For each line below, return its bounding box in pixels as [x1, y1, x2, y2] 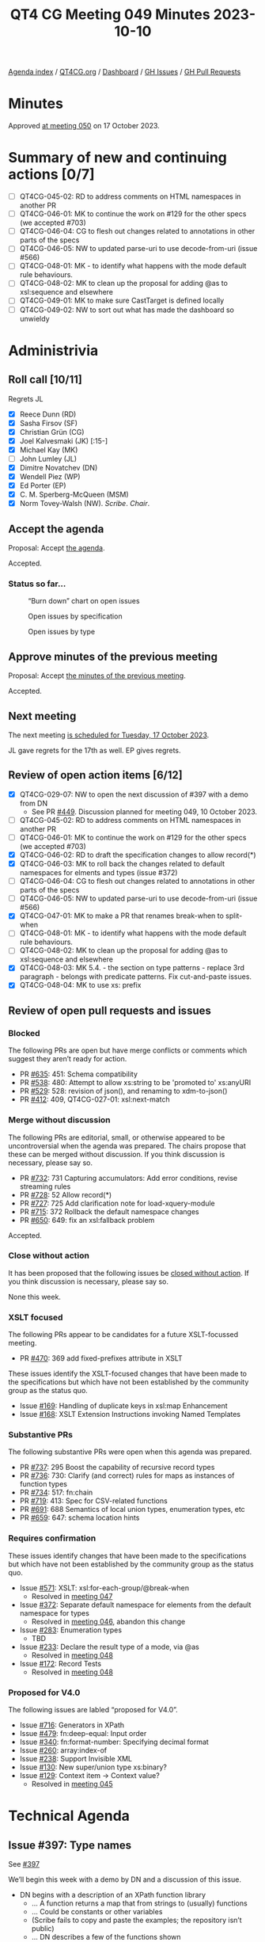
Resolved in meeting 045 [31, 1780, 113, 1789]
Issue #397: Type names [8, 1838, 132, 1852]
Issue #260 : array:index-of [19, 1746, 108, 1755]
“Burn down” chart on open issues [28, 596, 140, 606]
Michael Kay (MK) [19, 445, 78, 455]
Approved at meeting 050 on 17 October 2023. [8, 121, 160, 131]
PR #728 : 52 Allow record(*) [19, 1190, 112, 1199]
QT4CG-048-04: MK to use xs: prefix [19, 981, 142, 990]
